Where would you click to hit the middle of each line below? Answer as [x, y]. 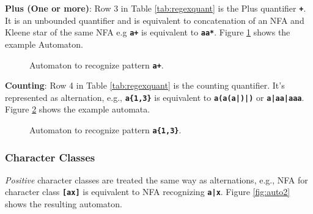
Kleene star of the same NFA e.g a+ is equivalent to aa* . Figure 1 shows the [148, 32]
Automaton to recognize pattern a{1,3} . [105, 130]
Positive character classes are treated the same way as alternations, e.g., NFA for [156, 179]
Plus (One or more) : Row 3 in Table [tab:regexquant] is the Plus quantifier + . [156, 8]
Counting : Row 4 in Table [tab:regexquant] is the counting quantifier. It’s [145, 85]
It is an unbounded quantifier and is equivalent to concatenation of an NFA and [155, 20]
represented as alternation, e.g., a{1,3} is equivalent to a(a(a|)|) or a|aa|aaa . [155, 97]
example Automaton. [44, 44]
